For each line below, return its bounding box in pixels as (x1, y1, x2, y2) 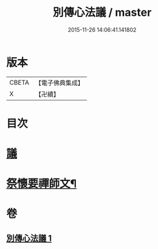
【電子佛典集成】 (35, 79, 84, 87)
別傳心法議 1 (6, 233, 52, 244)
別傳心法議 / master (52, 5, 152, 19)
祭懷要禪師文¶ (6, 177, 77, 191)
